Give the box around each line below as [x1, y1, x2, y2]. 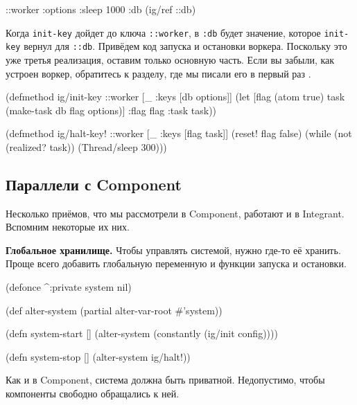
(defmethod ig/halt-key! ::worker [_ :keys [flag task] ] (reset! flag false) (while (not [6, 126, 352, 141]
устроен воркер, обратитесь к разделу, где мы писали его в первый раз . [6, 66, 311, 80]
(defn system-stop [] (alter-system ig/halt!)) [6, 349, 191, 363]
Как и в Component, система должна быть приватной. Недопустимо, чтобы [6, 372, 325, 387]
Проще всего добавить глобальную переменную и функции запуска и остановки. [6, 256, 347, 271]
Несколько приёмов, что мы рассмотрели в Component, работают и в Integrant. [6, 206, 345, 220]
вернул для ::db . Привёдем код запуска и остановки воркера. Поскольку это [24, 39, 347, 53]
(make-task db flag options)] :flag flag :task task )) [6, 102, 217, 117]
